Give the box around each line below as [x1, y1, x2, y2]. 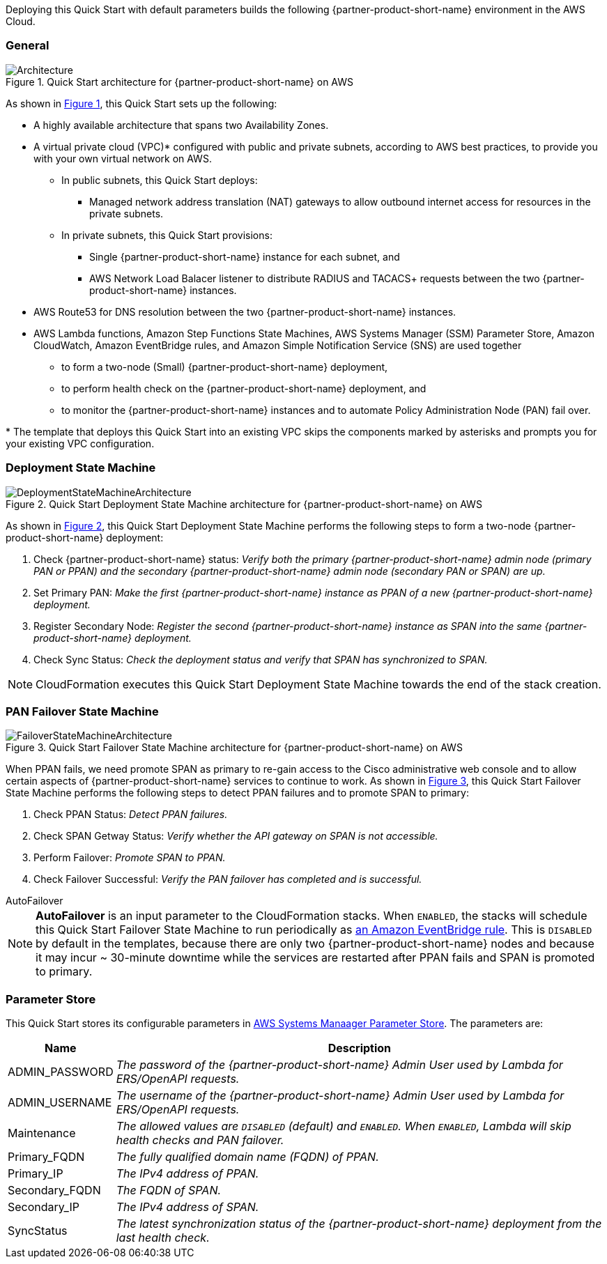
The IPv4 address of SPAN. [116, 1200, 259, 1214]
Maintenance [8, 1126, 76, 1140]
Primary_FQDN [8, 1150, 85, 1164]
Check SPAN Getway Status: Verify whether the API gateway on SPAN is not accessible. [33, 830, 438, 842]
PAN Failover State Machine [6, 704, 159, 718]
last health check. [116, 1231, 210, 1244]
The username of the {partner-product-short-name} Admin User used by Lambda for [116, 1088, 564, 1102]
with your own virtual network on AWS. [33, 152, 212, 164]
